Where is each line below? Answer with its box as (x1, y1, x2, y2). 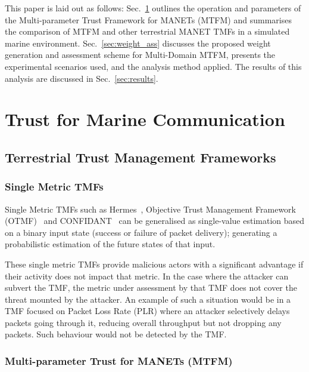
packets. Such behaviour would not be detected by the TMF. (5, 328, 227, 340)
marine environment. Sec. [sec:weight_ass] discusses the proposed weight (5, 36, 271, 49)
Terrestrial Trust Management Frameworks (5, 147, 276, 166)
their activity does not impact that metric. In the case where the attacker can (5, 269, 289, 282)
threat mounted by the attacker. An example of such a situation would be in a (5, 293, 291, 305)
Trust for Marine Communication (5, 107, 285, 131)
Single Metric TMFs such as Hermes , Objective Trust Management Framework (5, 202, 296, 215)
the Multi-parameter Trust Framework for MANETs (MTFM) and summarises (5, 13, 292, 26)
